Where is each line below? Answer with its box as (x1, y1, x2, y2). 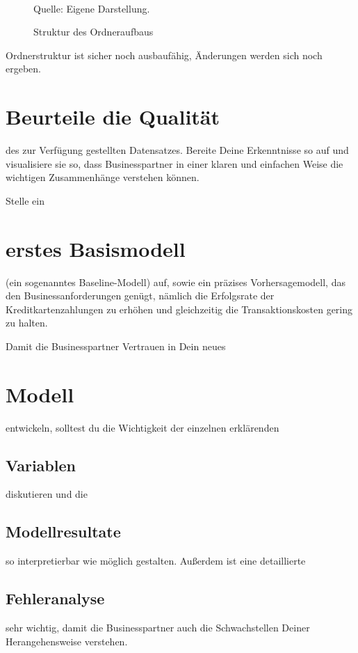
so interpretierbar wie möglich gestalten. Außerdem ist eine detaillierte (6, 553, 306, 568)
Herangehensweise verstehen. (6, 634, 128, 648)
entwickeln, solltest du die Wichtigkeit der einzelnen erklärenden (6, 420, 279, 434)
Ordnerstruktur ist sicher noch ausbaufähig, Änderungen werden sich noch (6, 47, 323, 62)
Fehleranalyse (6, 588, 105, 609)
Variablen (6, 454, 76, 475)
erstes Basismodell (6, 234, 186, 262)
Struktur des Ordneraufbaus (33, 24, 154, 39)
